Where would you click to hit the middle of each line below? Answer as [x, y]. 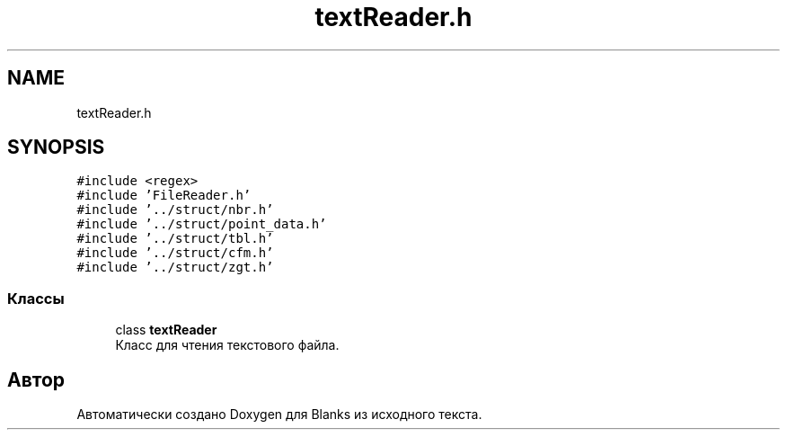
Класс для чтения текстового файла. [227, 345]
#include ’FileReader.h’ [164, 196]
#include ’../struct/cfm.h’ [175, 253]
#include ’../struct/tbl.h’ [175, 239]
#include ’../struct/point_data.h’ [202, 224]
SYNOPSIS [56, 147]
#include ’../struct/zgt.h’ [175, 268]
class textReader [166, 330]
